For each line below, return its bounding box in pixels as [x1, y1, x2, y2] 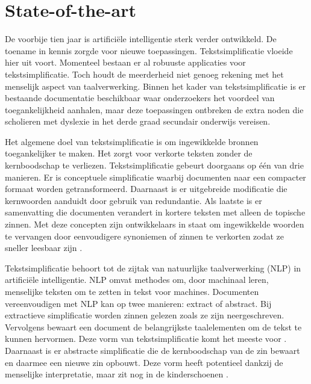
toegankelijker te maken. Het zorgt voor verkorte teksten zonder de [5, 147, 253, 159]
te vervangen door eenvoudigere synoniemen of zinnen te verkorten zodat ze [5, 229, 284, 242]
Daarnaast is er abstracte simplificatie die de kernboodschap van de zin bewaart [5, 344, 300, 356]
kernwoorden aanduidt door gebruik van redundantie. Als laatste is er [5, 194, 262, 206]
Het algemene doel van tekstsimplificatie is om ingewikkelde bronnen [5, 135, 259, 147]
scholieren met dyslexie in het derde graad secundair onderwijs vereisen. [5, 115, 271, 128]
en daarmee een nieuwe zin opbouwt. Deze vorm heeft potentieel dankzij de [5, 356, 283, 368]
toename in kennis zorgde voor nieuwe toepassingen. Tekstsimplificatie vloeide [5, 44, 293, 57]
